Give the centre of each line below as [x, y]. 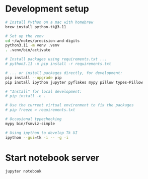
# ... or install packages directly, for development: [64, 73]
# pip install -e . [26, 96]
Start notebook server [52, 158]
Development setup [47, 9]
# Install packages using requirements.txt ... [56, 59]
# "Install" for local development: [44, 91]
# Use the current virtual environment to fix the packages [70, 105]
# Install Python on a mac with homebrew [49, 22]
